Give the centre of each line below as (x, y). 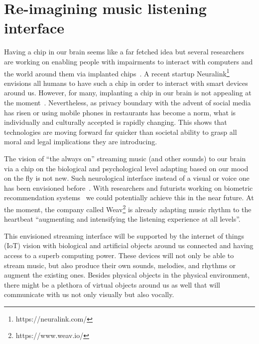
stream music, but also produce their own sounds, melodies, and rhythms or (120, 265)
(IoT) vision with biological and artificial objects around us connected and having (129, 245)
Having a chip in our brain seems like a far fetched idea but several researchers (124, 52)
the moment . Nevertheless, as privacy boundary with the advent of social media (128, 102)
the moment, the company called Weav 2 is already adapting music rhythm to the (128, 208)
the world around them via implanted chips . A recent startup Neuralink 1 (117, 72)
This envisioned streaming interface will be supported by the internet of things (124, 235)
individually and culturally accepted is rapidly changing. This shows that (116, 122)
